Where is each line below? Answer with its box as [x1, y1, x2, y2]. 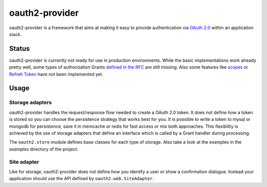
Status [9, 44, 30, 53]
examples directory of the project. [9, 146, 79, 152]
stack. [9, 31, 22, 37]
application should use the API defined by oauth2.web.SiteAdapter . [9, 176, 154, 182]
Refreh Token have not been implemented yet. [9, 71, 103, 77]
